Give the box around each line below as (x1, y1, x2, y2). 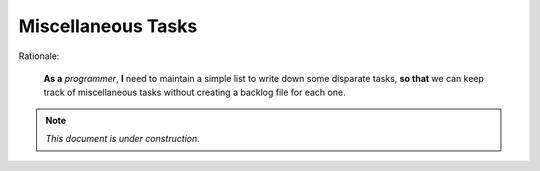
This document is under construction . (45, 133, 200, 145)
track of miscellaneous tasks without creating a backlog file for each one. (43, 86, 346, 99)
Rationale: (18, 50, 60, 62)
